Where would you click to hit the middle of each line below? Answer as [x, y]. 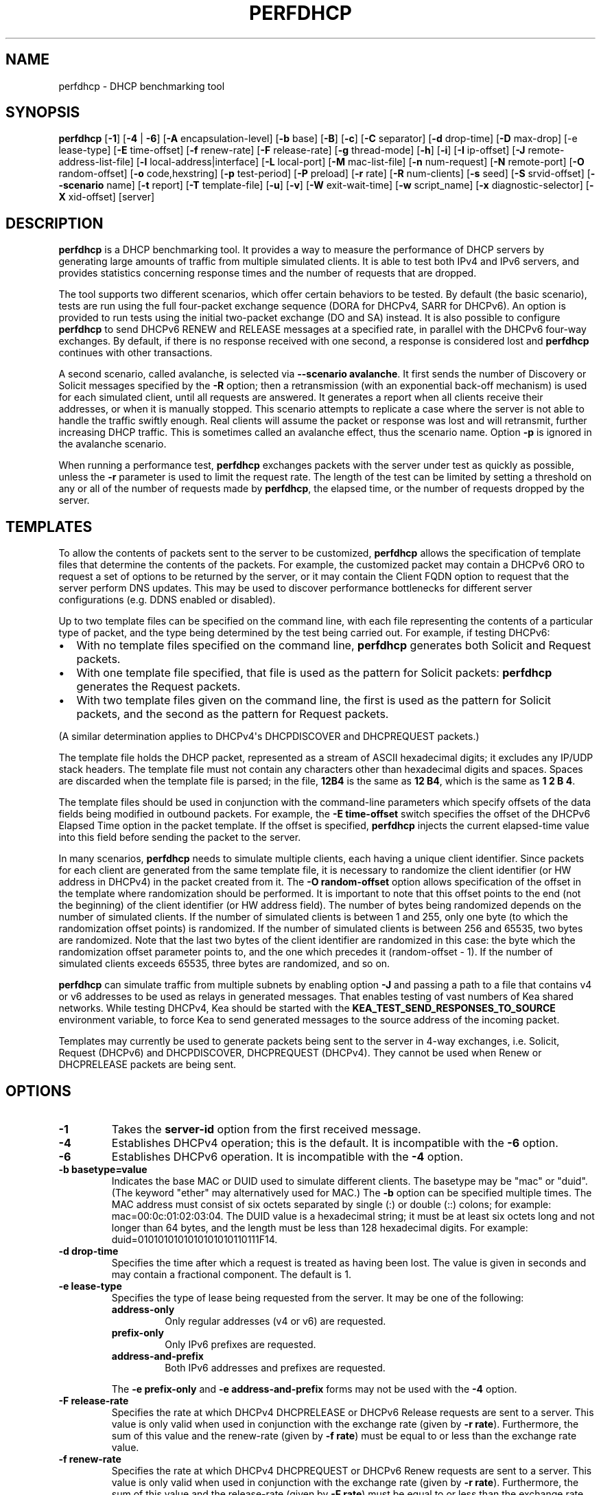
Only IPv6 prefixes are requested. [240, 1344]
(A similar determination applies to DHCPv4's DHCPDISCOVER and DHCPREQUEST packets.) [269, 737]
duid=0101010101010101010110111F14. [195, 1239]
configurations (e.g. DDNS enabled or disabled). [167, 600]
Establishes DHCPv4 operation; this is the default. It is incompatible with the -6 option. [335, 1143]
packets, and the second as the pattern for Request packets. [233, 714]
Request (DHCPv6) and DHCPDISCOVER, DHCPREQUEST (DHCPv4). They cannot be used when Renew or [300, 1053]
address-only [143, 1309]
